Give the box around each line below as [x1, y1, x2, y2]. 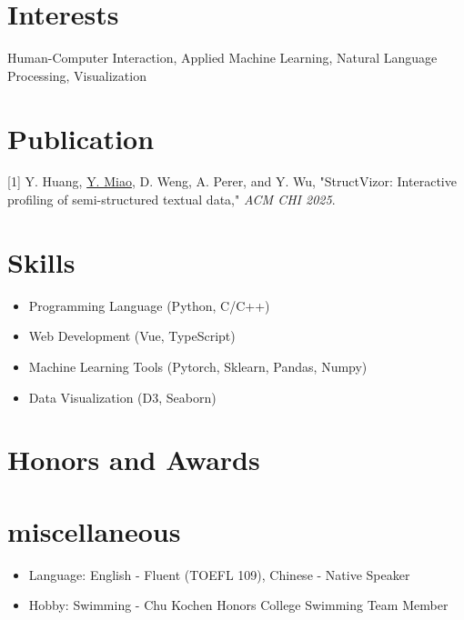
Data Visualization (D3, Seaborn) [28, 387, 217, 406]
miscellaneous [7, 512, 181, 549]
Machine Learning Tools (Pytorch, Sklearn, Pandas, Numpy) [28, 356, 368, 375]
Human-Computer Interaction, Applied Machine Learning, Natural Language [7, 48, 438, 67]
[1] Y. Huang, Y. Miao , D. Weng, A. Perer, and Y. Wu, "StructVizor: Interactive [7, 172, 457, 191]
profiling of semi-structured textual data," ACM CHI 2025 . [7, 190, 336, 209]
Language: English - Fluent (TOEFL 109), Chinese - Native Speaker [28, 565, 410, 584]
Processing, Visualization [7, 65, 146, 85]
